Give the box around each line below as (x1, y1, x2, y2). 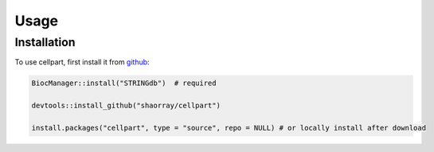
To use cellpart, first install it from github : (14, 57, 151, 67)
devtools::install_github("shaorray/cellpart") (31, 101, 221, 111)
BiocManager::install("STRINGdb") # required (31, 79, 217, 88)
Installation (14, 35, 76, 49)
